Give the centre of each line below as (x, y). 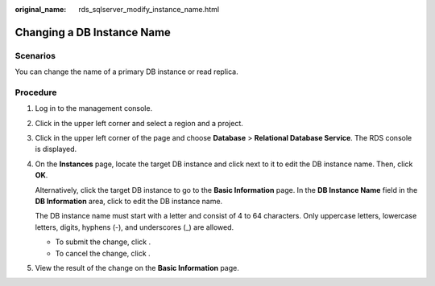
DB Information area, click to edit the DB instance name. (129, 202)
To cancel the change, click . (103, 253)
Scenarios (35, 55)
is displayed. (56, 149)
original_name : (41, 9)
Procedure (36, 92)
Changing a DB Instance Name (93, 32)
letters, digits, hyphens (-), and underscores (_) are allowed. (135, 227)
